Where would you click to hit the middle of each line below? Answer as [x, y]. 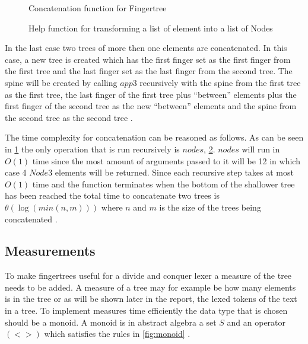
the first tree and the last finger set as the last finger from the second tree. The [149, 71]
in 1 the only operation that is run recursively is [92, 149]
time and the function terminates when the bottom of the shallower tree [163, 184]
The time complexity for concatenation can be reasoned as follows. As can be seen [154, 137]
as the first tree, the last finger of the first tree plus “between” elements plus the [151, 94]
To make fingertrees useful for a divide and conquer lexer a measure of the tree [148, 275]
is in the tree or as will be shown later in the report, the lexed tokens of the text [151, 299]
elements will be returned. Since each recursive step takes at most [174, 172]
